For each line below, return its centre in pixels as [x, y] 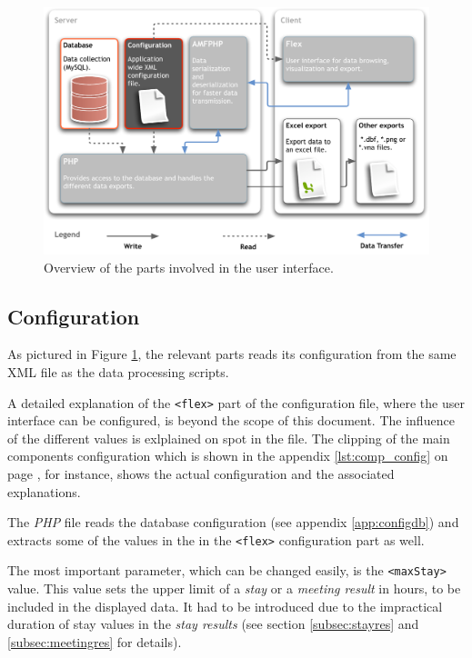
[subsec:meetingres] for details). [95, 641]
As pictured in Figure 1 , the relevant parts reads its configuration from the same [232, 354]
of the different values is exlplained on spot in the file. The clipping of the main [229, 438]
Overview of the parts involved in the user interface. [189, 267]
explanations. [44, 491]
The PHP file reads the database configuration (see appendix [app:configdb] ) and [233, 522]
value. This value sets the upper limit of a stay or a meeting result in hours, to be [234, 588]
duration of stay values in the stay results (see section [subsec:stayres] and [213, 624]
